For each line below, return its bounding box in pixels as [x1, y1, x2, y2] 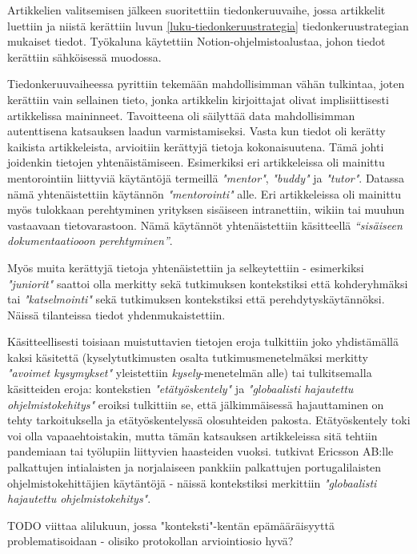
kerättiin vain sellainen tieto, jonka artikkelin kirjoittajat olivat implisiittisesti [7, 90, 389, 107]
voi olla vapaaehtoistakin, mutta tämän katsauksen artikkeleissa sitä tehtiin [7, 427, 378, 444]
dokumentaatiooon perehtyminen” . [7, 232, 173, 249]
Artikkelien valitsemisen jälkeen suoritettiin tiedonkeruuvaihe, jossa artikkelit [7, 2, 386, 18]
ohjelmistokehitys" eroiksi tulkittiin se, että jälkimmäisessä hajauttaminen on [7, 395, 384, 412]
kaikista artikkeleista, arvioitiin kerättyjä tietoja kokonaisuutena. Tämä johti [7, 138, 384, 155]
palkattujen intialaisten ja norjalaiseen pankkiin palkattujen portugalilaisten [7, 459, 382, 476]
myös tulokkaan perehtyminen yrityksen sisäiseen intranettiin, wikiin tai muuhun [7, 201, 405, 218]
